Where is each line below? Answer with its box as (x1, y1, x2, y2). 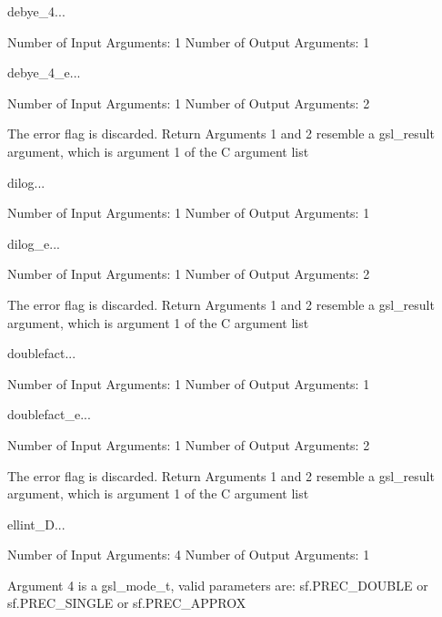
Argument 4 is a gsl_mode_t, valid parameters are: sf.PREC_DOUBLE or (7, 575, 428, 594)
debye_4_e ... (7, 63, 81, 82)
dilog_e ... (7, 233, 60, 252)
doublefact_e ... (7, 405, 91, 424)
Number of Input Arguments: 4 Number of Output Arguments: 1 (7, 545, 370, 564)
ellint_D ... (7, 514, 65, 533)
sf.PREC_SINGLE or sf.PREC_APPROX (7, 593, 246, 612)
